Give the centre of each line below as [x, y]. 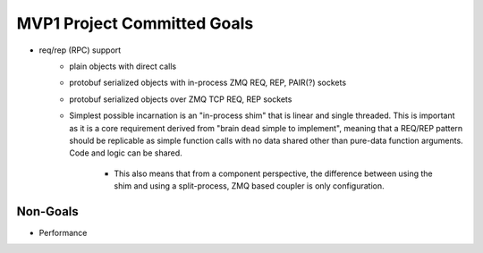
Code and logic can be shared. [126, 153]
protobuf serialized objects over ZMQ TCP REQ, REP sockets [181, 99]
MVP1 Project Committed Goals [135, 23]
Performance [63, 232]
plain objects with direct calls [123, 66]
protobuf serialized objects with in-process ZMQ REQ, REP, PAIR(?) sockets [208, 83]
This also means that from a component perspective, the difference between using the [273, 173]
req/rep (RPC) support [80, 50]
